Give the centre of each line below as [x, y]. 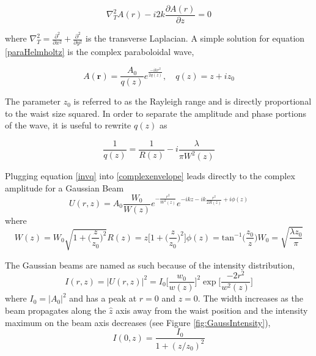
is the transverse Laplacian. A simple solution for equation [195, 38]
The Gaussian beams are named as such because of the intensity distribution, [150, 265]
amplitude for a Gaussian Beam [64, 187]
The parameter [33, 101]
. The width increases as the [250, 298]
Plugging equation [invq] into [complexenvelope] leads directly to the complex [150, 176]
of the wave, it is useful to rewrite [68, 125]
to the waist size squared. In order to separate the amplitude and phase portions [156, 113]
